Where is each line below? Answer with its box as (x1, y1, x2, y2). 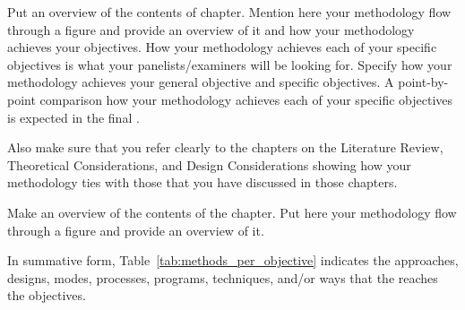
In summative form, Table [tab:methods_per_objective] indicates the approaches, (7, 251, 459, 270)
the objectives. (7, 286, 86, 305)
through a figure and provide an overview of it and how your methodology (7, 20, 415, 39)
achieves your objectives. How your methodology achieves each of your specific (7, 38, 437, 56)
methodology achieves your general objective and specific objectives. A (7, 73, 394, 91)
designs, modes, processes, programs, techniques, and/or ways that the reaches (7, 268, 438, 287)
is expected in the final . (7, 108, 140, 126)
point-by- (398, 73, 449, 91)
